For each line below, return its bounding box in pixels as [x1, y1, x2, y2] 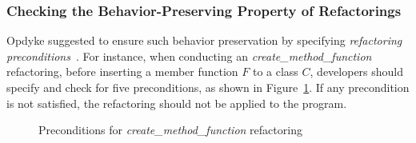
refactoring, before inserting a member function [6, 63, 238, 80]
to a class [252, 63, 298, 80]
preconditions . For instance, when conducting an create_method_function [6, 47, 372, 64]
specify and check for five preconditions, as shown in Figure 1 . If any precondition [6, 79, 410, 95]
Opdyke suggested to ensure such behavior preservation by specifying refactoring [6, 32, 402, 49]
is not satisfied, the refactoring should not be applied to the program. [6, 94, 347, 111]
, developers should [310, 63, 404, 80]
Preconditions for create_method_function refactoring [38, 121, 302, 138]
